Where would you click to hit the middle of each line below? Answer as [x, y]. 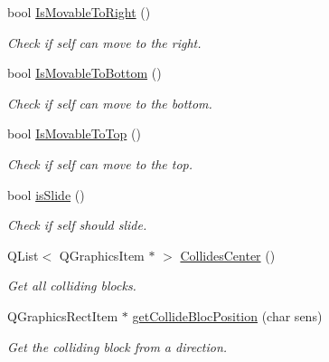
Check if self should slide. [77, 225]
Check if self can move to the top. [100, 163]
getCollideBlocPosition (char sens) [227, 315]
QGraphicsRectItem [63, 315]
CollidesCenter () [228, 255]
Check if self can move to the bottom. [110, 103]
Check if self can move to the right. [104, 42]
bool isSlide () [46, 194]
